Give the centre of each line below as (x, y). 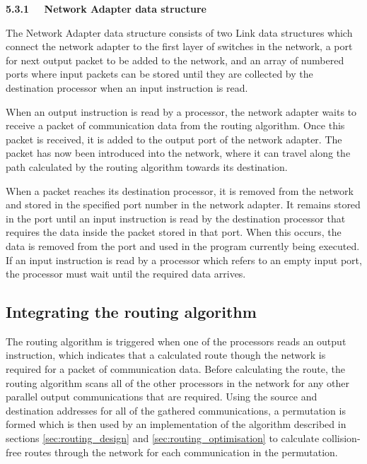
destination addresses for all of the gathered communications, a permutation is (176, 410)
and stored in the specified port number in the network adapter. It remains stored (183, 204)
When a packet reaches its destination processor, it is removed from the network (180, 190)
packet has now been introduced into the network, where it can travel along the (178, 153)
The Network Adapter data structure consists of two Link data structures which (179, 32)
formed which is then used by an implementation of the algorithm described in (176, 424)
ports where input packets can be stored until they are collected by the (159, 74)
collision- (341, 438)
